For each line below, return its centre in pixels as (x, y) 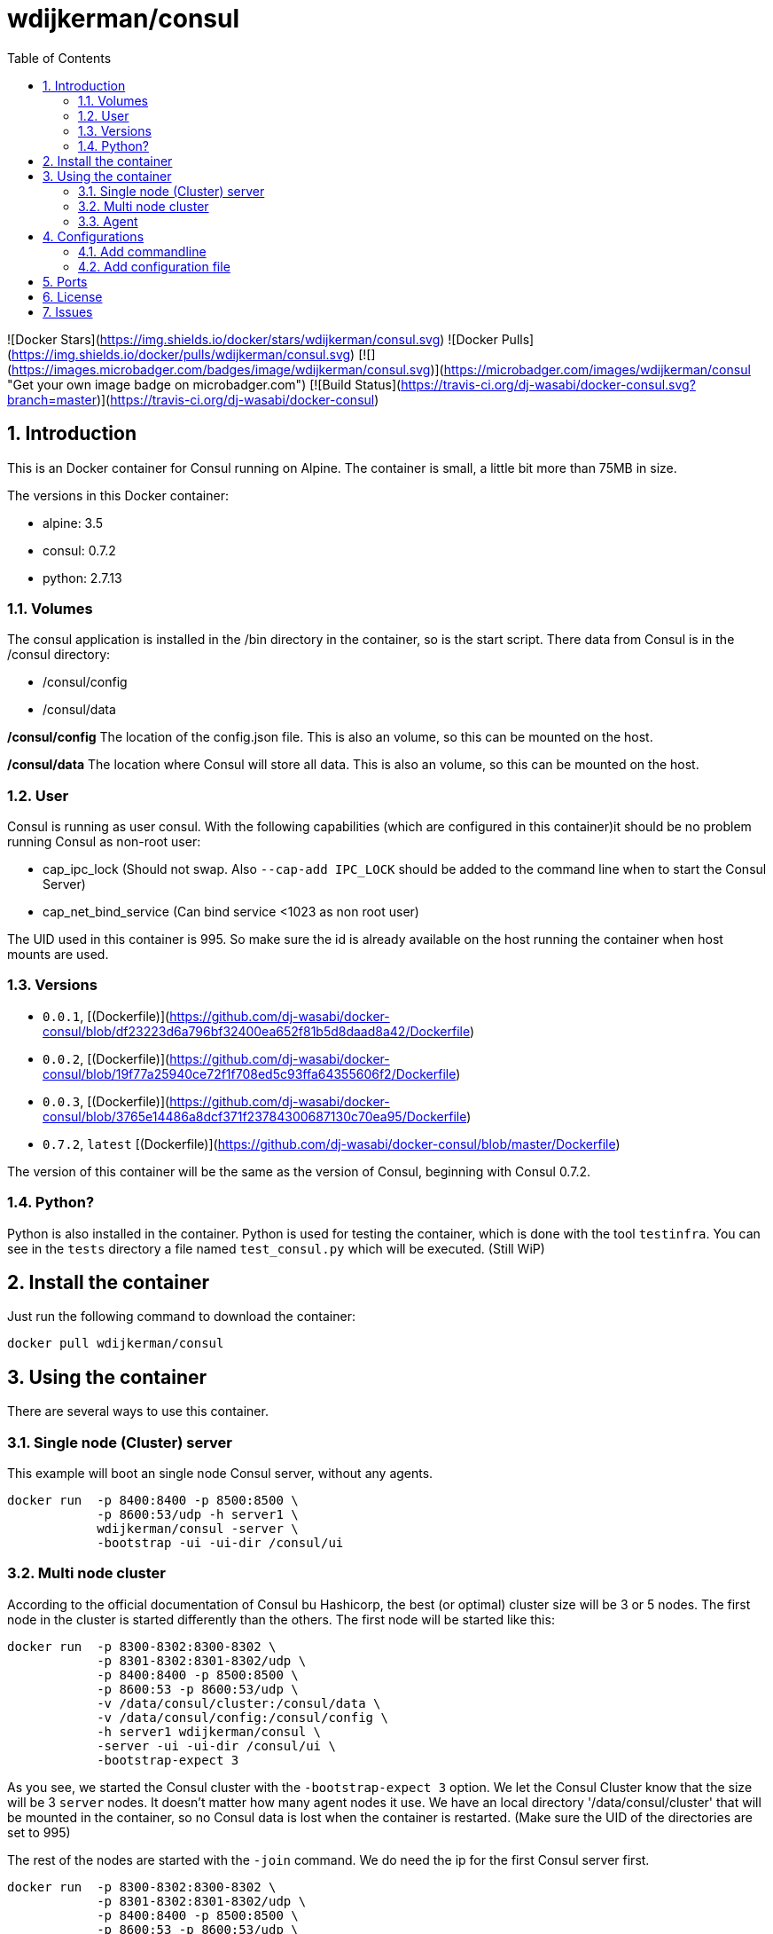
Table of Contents (59, 58)
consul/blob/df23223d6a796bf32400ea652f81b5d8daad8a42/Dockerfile (256, 1031)
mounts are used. (58, 955)
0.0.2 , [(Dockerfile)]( (106, 1058)
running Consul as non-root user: (104, 842)
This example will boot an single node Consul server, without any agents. (220, 1474)
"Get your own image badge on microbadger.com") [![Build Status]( (204, 384)
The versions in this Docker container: (118, 495)
